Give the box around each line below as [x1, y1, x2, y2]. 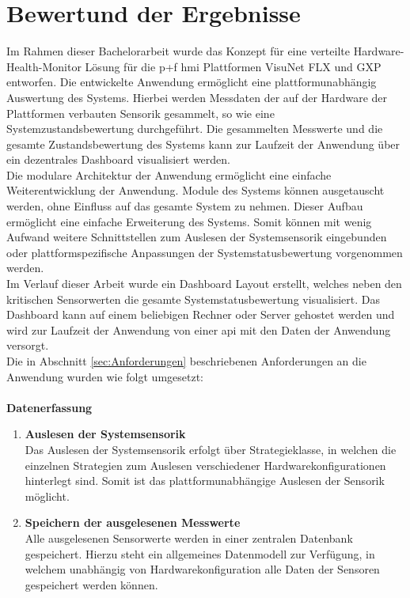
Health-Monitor [6, 58, 82, 74]
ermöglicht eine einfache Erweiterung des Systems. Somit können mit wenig [6, 213, 372, 229]
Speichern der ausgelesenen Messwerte [25, 514, 241, 531]
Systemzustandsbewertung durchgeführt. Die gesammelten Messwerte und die [6, 120, 383, 137]
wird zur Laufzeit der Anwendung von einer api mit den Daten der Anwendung [6, 321, 391, 338]
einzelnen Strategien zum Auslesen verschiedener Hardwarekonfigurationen [25, 456, 386, 473]
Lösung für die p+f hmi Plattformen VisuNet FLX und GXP [85, 58, 382, 74]
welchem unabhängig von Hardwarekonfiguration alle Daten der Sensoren [25, 561, 380, 577]
